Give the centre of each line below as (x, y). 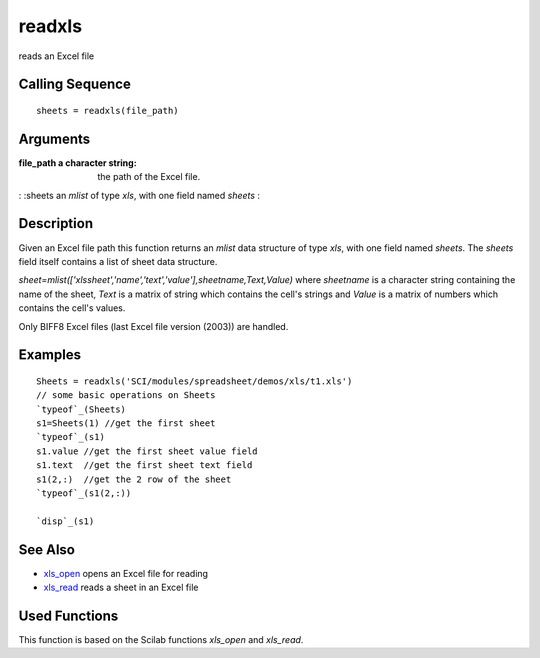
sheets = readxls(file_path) (107, 110)
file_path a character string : (77, 162)
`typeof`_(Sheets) (81, 409)
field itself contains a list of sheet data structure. (118, 261)
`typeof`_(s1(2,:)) (84, 493)
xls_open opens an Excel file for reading (126, 573)
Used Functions (68, 615)
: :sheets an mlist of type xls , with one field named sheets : (139, 195)
